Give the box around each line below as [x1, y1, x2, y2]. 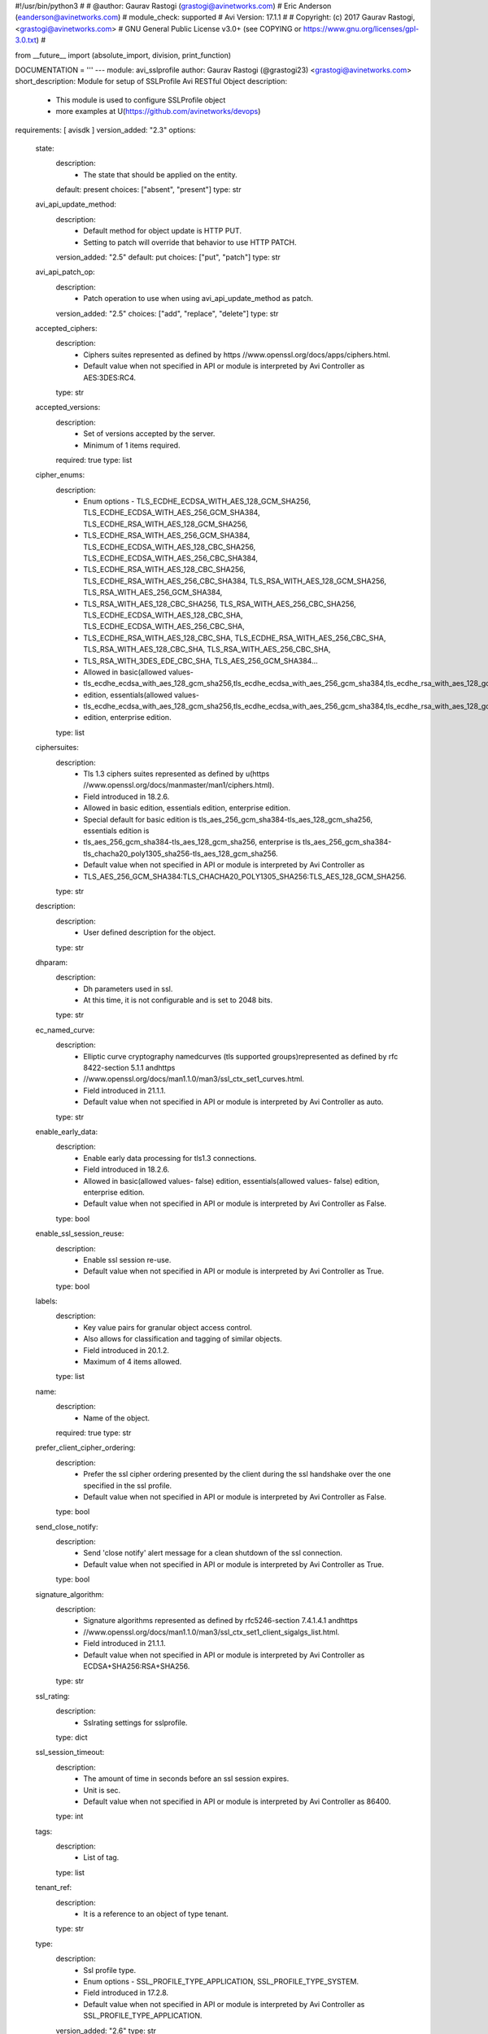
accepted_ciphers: [35, 323, 98, 333]
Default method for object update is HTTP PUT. [83, 226, 242, 236]
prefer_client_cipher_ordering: [35, 1443, 136, 1452]
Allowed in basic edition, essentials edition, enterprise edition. [83, 803, 290, 813]
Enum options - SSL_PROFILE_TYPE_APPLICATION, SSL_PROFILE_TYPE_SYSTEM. [83, 1976, 359, 1986]
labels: [35, 1296, 58, 1306]
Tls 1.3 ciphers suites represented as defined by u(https [83, 769, 270, 779]
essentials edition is [83, 826, 150, 836]
